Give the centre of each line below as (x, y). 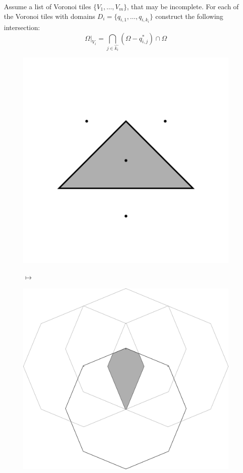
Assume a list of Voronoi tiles (47, 6)
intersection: (22, 27)
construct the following (189, 16)
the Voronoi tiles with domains (50, 16)
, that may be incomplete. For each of (183, 6)
